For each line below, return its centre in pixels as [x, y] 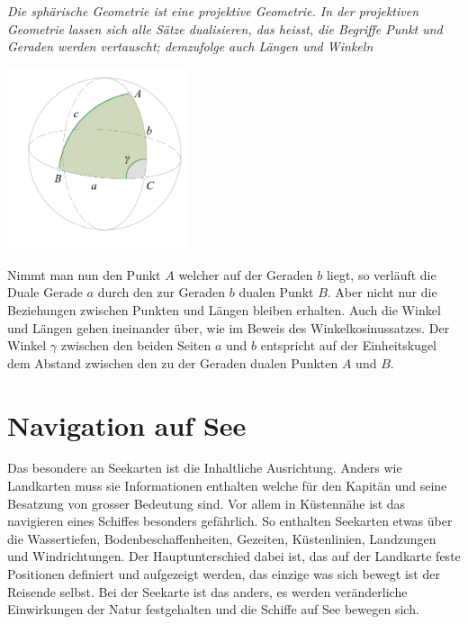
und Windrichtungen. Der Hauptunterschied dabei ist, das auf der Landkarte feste [234, 556]
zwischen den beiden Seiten [136, 345]
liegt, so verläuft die [381, 274]
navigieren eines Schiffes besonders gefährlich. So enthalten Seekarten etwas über [230, 521]
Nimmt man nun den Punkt [84, 274]
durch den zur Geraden [162, 292]
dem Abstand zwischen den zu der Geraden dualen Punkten [173, 362]
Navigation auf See [127, 425]
